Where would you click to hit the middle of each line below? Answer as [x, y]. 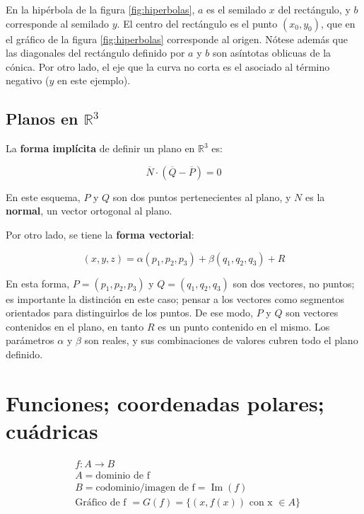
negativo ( [28, 80]
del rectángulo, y [314, 9]
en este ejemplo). [94, 80]
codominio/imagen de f [145, 487]
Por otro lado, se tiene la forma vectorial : [100, 234]
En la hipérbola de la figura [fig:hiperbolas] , [100, 9]
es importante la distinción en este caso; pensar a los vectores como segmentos [175, 298]
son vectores [312, 313]
